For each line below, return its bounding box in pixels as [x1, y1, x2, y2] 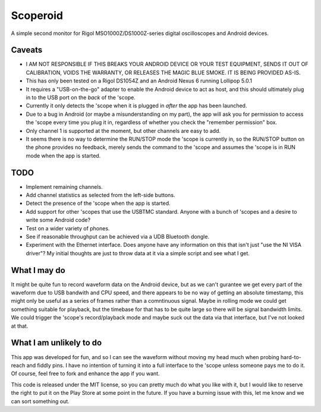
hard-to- [280, 353, 301, 360]
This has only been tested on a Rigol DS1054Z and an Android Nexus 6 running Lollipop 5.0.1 [26, 77, 253, 84]
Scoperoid [11, 9, 64, 22]
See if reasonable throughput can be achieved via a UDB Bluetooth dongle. [26, 233, 210, 240]
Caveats [11, 45, 43, 55]
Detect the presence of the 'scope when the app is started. [26, 199, 171, 207]
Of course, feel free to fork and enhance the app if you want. [11, 370, 160, 377]
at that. [11, 322, 29, 329]
